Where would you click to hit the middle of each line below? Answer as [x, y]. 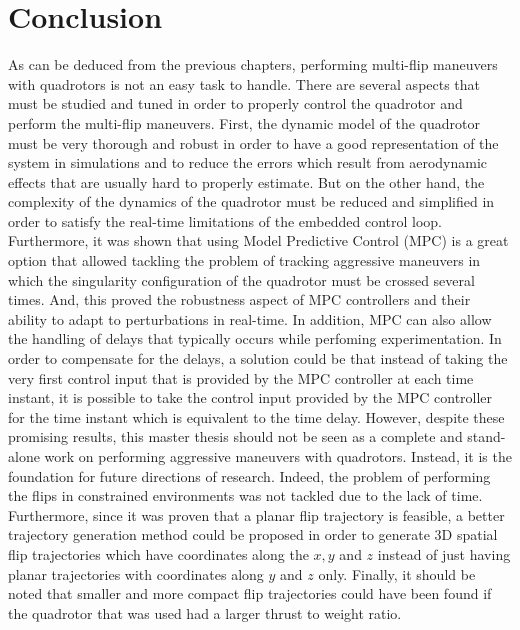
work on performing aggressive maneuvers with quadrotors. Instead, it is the [278, 456]
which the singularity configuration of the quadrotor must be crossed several [241, 279]
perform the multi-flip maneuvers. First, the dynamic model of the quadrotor [244, 122]
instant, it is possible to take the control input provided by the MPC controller [250, 397]
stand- [486, 436]
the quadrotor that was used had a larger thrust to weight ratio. [205, 612]
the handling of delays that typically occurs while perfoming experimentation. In [255, 338]
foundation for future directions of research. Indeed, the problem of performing [249, 475]
